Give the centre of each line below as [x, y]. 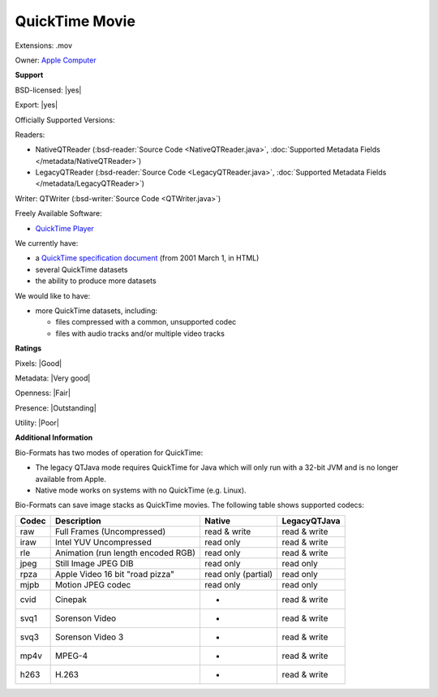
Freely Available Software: [58, 213]
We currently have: [47, 243]
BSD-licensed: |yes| [48, 90]
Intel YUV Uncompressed [103, 542]
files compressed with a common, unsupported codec [146, 322]
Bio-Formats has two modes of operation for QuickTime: [109, 452]
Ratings [28, 348]
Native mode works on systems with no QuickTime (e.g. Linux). [141, 490]
